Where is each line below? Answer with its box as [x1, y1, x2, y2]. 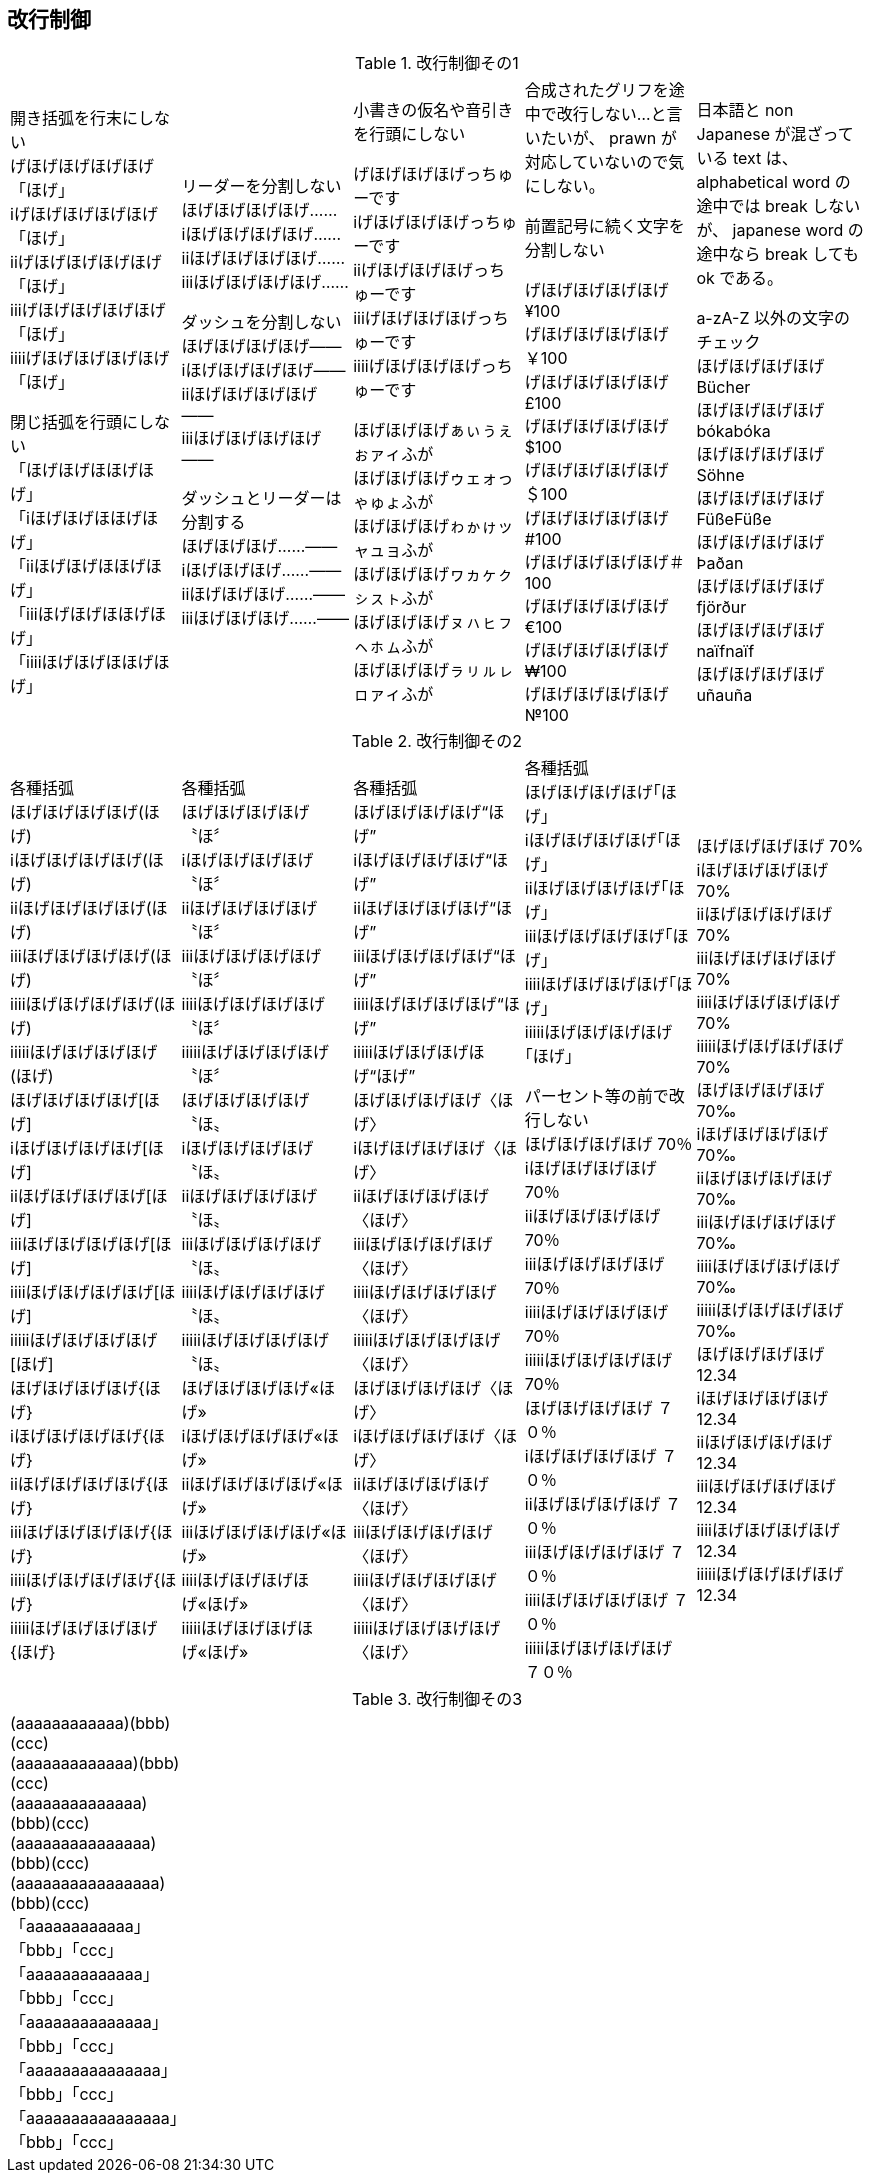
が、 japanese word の [696, 220, 864, 241]
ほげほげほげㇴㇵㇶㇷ [353, 612, 514, 633]
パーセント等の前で [524, 1086, 669, 1107]
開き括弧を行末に [10, 108, 139, 129]
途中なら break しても [696, 244, 859, 265]
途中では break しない [696, 196, 861, 217]
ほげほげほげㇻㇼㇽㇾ [353, 660, 514, 681]
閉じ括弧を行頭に [10, 412, 139, 433]
